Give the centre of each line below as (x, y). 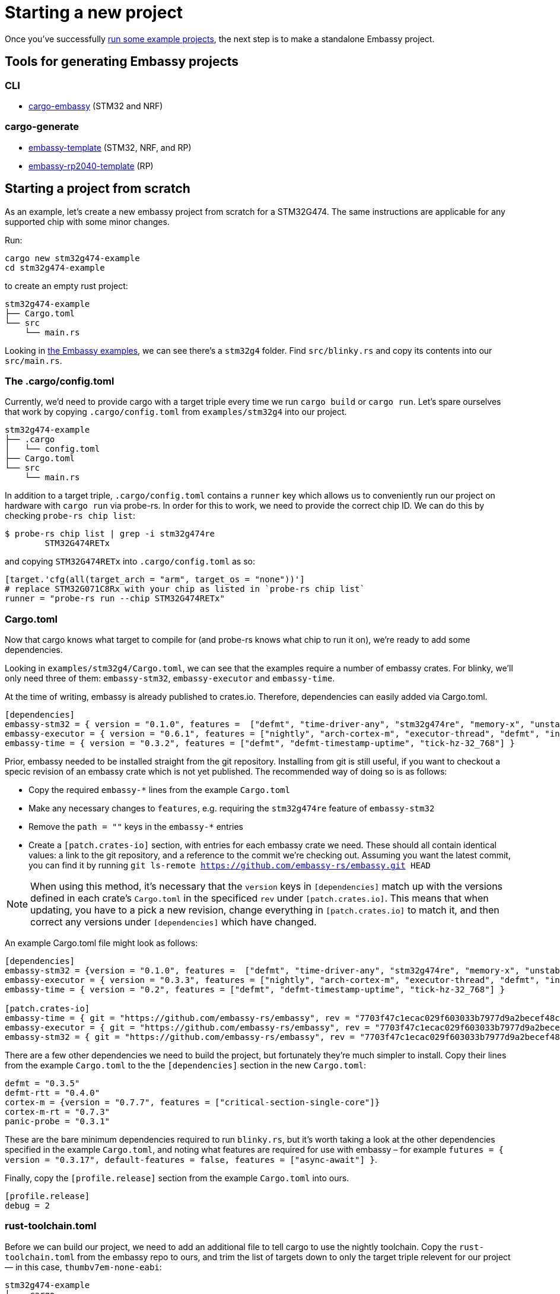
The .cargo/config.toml (60, 381)
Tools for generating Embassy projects (122, 62)
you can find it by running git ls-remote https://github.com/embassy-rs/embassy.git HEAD (230, 865)
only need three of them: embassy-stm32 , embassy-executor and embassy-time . (170, 678)
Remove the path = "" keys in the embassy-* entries (136, 827)
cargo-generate (42, 127)
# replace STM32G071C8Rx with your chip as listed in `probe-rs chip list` (185, 589)
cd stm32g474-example (55, 267)
